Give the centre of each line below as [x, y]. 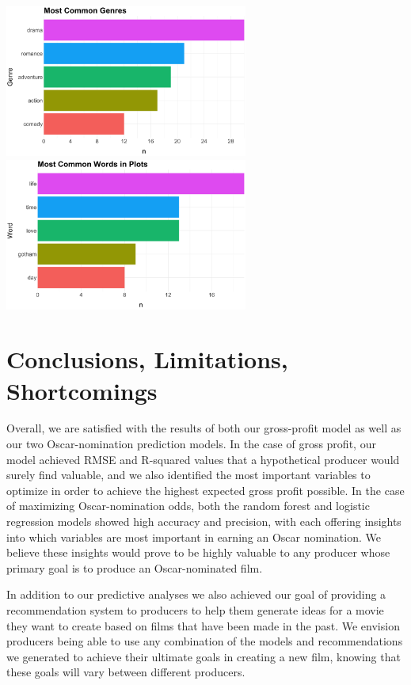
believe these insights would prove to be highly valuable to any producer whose [198, 552]
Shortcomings [82, 390]
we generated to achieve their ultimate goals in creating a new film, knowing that [204, 656]
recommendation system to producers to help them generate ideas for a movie [195, 609]
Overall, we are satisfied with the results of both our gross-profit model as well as [204, 428]
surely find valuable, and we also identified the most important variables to [188, 475]
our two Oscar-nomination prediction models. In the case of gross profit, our [191, 444]
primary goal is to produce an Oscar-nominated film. [135, 567]
